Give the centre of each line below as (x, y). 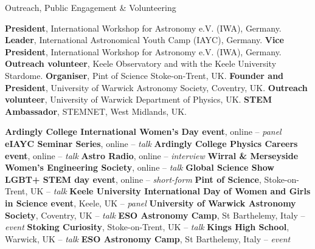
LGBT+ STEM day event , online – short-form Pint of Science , (133, 179)
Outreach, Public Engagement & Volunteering (91, 7)
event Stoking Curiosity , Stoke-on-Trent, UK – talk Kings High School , (147, 227)
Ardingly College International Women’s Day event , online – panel (143, 131)
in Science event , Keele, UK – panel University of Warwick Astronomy (151, 203)
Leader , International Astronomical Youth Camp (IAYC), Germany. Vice (144, 40)
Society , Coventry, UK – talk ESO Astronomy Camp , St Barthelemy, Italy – (155, 215)
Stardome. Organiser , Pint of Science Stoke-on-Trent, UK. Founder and (144, 75)
